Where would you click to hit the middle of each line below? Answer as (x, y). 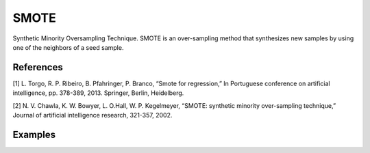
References (38, 67)
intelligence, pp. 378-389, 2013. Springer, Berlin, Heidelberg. (98, 93)
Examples (34, 134)
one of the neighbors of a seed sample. (68, 47)
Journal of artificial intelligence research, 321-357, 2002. (92, 115)
